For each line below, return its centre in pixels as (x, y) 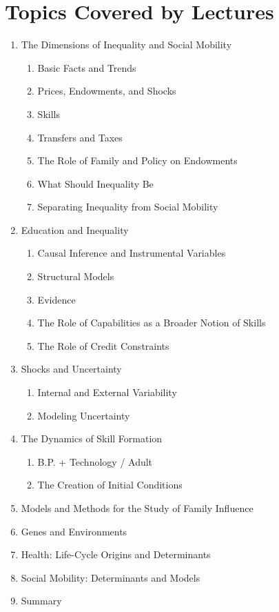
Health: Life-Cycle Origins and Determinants (116, 554)
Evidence (56, 299)
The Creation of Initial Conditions (110, 485)
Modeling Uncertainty (84, 415)
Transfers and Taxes (80, 137)
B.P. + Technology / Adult (95, 461)
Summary (41, 601)
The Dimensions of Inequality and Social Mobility (126, 45)
